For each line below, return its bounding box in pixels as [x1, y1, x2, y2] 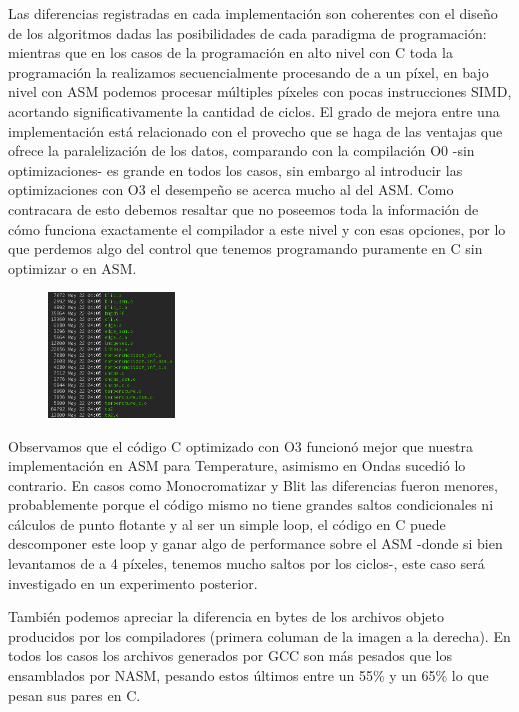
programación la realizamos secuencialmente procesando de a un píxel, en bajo [8, 61, 489, 82]
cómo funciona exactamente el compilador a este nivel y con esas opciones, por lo [8, 218, 506, 239]
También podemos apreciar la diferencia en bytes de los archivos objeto [8, 606, 445, 627]
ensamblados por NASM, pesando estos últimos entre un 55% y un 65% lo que [8, 665, 489, 686]
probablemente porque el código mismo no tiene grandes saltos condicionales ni [8, 494, 494, 515]
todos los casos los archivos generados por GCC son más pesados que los [8, 645, 453, 666]
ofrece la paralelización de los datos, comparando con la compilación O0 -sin [8, 140, 475, 161]
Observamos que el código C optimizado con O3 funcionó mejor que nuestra [8, 435, 474, 456]
